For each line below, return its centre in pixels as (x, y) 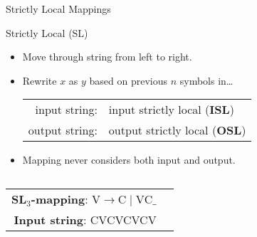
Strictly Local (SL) (47, 32)
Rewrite (40, 80)
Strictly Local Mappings (58, 9)
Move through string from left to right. (107, 57)
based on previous (128, 80)
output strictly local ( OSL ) (177, 130)
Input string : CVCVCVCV (85, 219)
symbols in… (206, 80)
